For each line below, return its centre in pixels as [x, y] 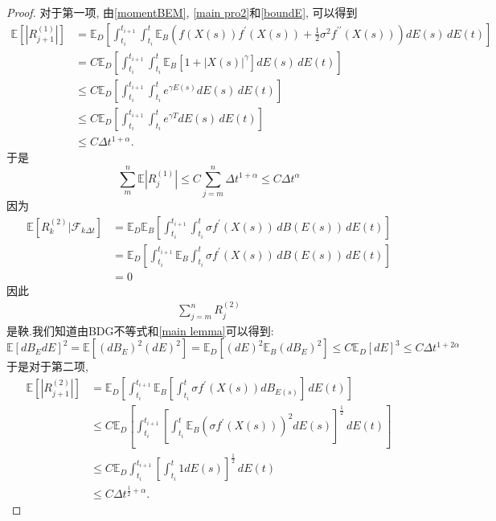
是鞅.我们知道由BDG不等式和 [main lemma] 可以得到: [140, 330]
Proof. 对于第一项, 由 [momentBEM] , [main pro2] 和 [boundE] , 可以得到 [182, 12]
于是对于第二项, [47, 366]
